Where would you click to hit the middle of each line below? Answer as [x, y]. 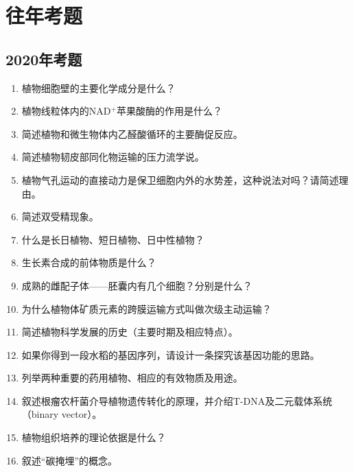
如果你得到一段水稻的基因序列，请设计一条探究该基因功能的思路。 [170, 354]
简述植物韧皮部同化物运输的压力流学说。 [113, 157]
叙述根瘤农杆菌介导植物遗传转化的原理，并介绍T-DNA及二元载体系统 [177, 400]
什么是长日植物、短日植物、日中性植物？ [113, 239]
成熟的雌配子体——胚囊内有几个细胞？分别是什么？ [137, 285]
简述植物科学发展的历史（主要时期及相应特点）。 [130, 332]
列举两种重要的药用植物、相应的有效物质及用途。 [132, 378]
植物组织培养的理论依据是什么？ [94, 437]
